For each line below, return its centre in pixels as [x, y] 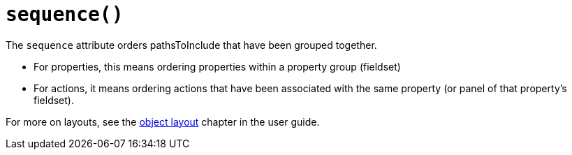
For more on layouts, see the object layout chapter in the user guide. [163, 121]
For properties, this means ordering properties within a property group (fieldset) [217, 66]
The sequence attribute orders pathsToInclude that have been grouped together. [191, 45]
